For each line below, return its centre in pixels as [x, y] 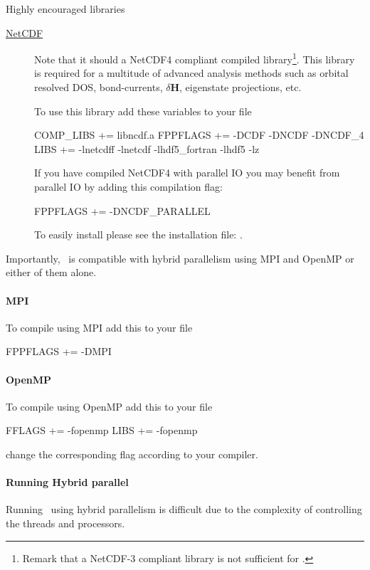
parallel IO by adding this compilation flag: [128, 186]
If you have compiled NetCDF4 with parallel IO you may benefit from [187, 173]
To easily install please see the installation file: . [138, 234]
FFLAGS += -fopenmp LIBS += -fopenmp [102, 430]
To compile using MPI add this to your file [99, 327]
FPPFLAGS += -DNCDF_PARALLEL [122, 210]
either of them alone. [51, 272]
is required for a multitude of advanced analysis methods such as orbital [191, 73]
